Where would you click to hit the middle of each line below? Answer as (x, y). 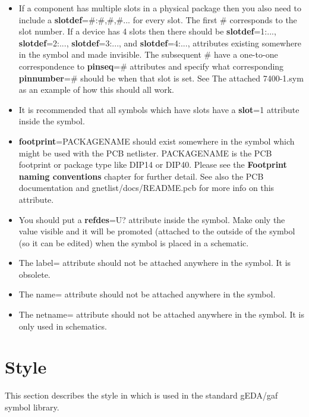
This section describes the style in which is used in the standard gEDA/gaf (141, 395)
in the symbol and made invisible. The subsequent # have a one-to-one (148, 54)
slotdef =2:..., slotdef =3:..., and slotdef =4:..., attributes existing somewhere (160, 43)
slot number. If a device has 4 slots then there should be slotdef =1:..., (147, 31)
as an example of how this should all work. (97, 90)
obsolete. (34, 274)
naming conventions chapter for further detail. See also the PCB (141, 176)
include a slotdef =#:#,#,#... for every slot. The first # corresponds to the (158, 19)
